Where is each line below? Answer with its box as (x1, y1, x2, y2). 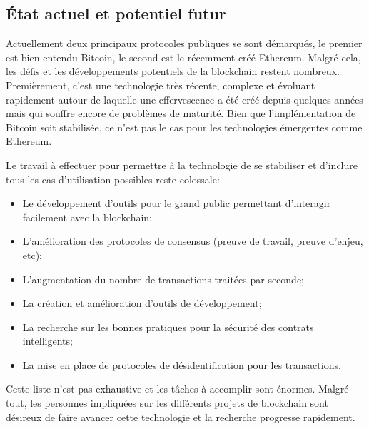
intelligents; (22, 333, 73, 348)
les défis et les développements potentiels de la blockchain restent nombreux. (6, 64, 340, 79)
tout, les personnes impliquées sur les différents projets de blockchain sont (6, 395, 328, 410)
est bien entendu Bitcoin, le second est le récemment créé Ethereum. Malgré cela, (6, 49, 361, 64)
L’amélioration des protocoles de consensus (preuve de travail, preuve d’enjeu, (22, 233, 363, 248)
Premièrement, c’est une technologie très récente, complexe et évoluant (6, 77, 315, 92)
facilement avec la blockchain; (22, 209, 152, 224)
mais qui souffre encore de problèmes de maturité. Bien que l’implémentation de (6, 106, 356, 121)
